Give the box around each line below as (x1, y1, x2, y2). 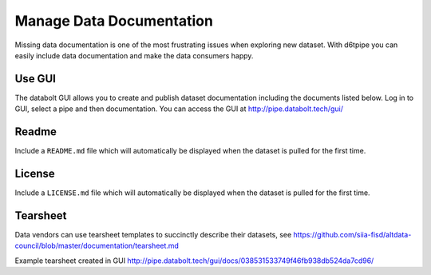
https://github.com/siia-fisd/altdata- (293, 229, 412, 239)
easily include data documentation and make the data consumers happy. (14, 50, 254, 60)
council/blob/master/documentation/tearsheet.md (14, 241, 180, 251)
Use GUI (14, 72, 56, 86)
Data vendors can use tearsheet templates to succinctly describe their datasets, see (14, 229, 292, 239)
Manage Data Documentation (14, 12, 213, 30)
